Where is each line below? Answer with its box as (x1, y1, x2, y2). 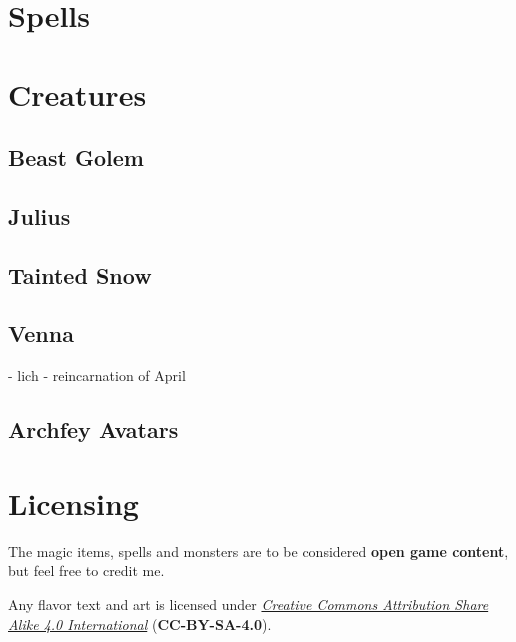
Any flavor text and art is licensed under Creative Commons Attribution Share (8, 593, 489, 614)
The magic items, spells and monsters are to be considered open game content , (8, 540, 509, 561)
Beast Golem (8, 142, 144, 173)
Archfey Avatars (8, 414, 179, 445)
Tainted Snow (8, 259, 152, 290)
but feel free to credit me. (8, 560, 165, 581)
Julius (8, 200, 71, 231)
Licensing (8, 482, 139, 523)
